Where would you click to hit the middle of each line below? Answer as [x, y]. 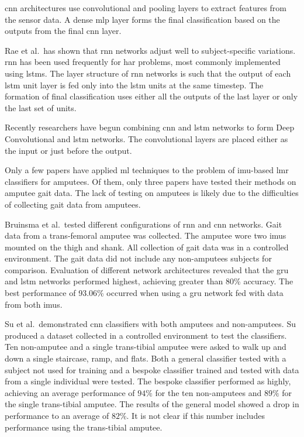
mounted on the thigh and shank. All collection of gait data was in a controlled [147, 247]
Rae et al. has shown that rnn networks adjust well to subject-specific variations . [150, 50]
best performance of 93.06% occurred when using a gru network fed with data [144, 293]
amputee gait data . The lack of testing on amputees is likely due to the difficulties [152, 193]
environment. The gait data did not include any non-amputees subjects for [138, 258]
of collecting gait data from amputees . [73, 204]
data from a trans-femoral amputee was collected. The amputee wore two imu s [146, 235]
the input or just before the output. [68, 150]
